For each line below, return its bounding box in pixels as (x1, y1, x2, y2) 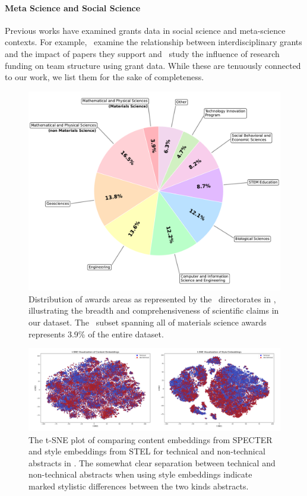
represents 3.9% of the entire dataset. (29, 327, 164, 340)
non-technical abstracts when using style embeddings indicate (29, 468, 252, 481)
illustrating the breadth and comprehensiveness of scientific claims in (29, 304, 279, 317)
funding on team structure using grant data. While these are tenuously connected (5, 59, 301, 71)
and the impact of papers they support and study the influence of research (5, 47, 280, 59)
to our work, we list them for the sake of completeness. (5, 71, 204, 83)
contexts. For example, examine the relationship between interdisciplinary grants (5, 36, 302, 48)
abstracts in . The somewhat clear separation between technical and (29, 456, 276, 469)
